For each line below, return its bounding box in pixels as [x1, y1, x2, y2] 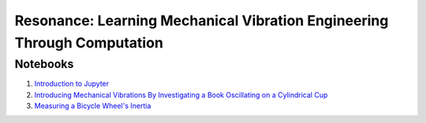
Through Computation [14, 34, 163, 51]
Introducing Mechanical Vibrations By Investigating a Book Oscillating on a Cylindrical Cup [34, 90, 328, 99]
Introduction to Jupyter [34, 79, 110, 88]
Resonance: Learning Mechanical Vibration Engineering [14, 12, 389, 29]
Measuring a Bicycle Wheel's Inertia [34, 101, 151, 110]
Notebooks [14, 57, 74, 71]
